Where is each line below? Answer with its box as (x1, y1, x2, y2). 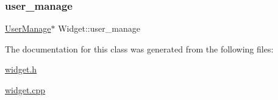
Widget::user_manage (58, 22, 140, 35)
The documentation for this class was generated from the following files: (5, 42, 274, 55)
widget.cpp (5, 84, 46, 96)
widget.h (5, 63, 37, 76)
